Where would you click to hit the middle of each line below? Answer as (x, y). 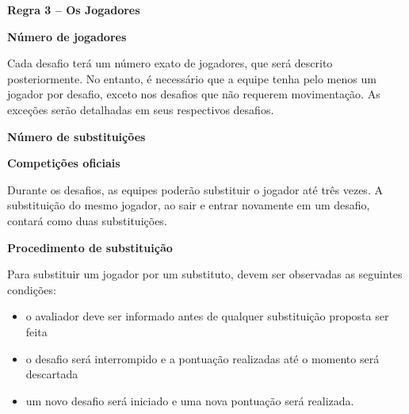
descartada (52, 374)
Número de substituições (76, 136)
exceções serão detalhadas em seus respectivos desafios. (141, 109)
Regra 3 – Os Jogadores (74, 10)
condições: (32, 289)
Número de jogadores (67, 36)
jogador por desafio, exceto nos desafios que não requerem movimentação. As (194, 94)
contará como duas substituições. (87, 220)
